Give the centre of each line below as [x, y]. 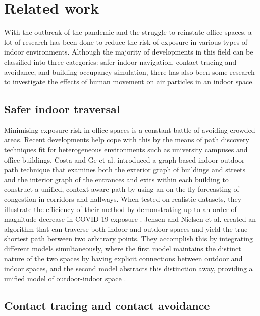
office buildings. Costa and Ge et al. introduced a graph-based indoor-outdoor [124, 159]
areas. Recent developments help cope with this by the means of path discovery [127, 140]
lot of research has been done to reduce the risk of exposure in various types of [126, 42]
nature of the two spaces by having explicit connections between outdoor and [123, 258]
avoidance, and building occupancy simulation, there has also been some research [129, 71]
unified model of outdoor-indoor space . [65, 278]
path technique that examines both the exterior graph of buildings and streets [125, 169]
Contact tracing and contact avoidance [107, 305]
